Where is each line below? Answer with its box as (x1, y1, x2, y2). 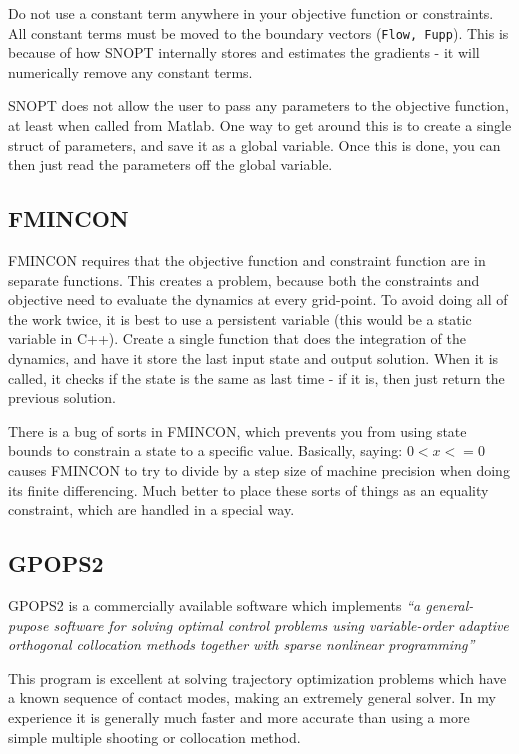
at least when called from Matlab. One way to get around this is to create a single (8, 115, 512, 136)
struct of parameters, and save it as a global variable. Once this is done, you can (8, 134, 501, 155)
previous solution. (8, 387, 116, 408)
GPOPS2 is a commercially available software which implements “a (8, 594, 421, 615)
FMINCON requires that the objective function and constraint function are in (8, 250, 486, 271)
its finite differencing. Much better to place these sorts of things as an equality (8, 479, 489, 500)
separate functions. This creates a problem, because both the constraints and (8, 269, 480, 290)
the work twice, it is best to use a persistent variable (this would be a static (8, 308, 472, 329)
